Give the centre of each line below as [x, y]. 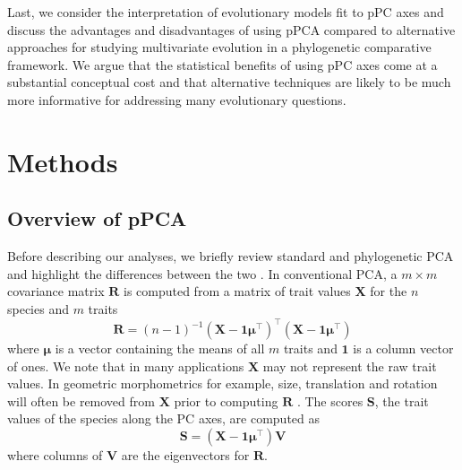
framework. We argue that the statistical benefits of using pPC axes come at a [222, 64]
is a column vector [403, 348]
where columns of [55, 454]
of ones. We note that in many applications [126, 366]
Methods [63, 161]
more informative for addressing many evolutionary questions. [177, 99]
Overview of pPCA [97, 218]
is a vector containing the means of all [160, 348]
